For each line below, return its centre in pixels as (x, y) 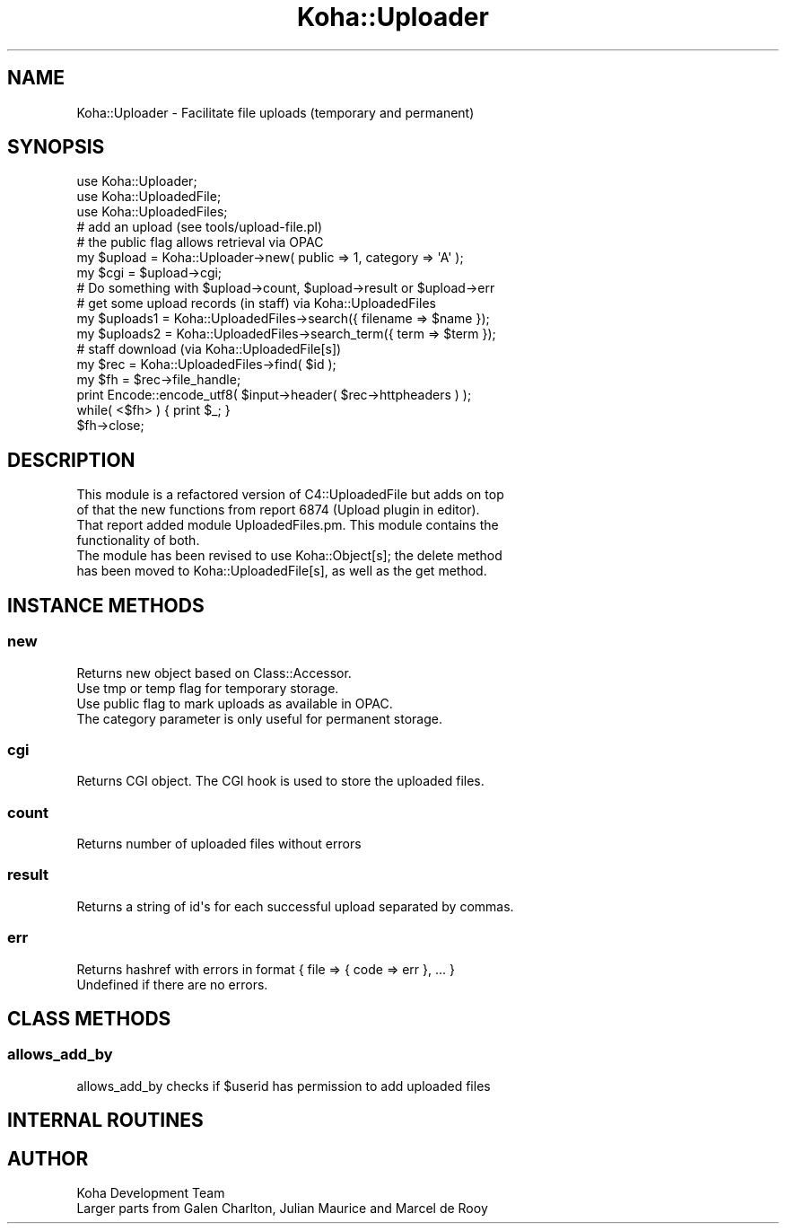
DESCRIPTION (71, 460)
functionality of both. (138, 541)
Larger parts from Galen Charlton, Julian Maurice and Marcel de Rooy (282, 1208)
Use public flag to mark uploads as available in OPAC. (235, 703)
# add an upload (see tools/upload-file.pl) (200, 227)
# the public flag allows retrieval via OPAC (200, 242)
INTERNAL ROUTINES (105, 1121)
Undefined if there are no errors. (172, 984)
